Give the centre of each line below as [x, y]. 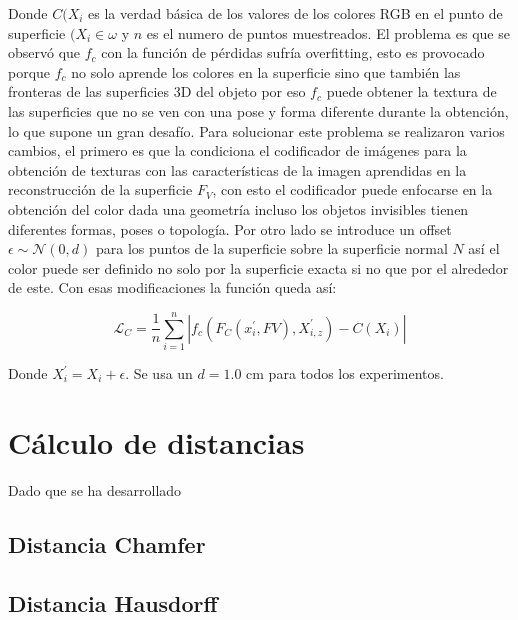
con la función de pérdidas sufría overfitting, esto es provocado [293, 52]
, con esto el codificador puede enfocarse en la [352, 189]
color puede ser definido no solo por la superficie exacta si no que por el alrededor [258, 267]
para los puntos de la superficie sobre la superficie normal [272, 248]
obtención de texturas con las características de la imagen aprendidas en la [237, 169]
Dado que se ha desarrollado [95, 489]
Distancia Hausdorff [113, 602]
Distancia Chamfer [107, 543]
